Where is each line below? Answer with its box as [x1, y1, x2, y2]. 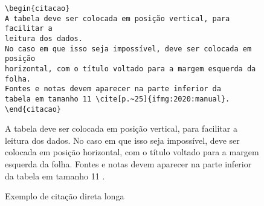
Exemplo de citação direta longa [5, 190, 124, 202]
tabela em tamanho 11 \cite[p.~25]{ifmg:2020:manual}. [5, 94, 230, 103]
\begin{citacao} [5, 4, 70, 13]
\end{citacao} [5, 105, 62, 114]
